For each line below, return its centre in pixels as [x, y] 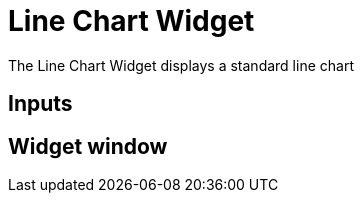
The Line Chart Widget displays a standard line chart [181, 65]
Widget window [88, 146]
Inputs [40, 104]
